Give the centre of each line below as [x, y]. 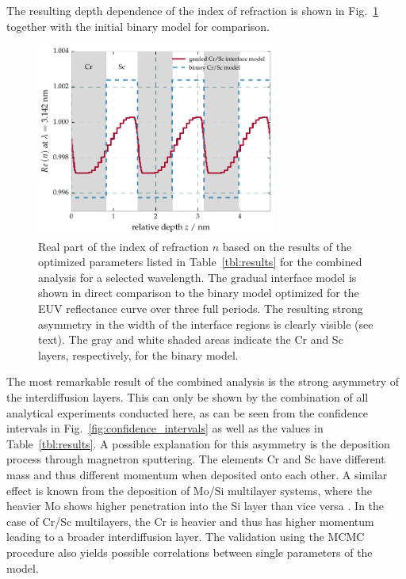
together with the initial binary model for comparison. [138, 26]
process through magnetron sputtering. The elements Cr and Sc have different [196, 459]
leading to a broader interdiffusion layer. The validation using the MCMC [186, 537]
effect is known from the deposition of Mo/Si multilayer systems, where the [189, 490]
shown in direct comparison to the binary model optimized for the [199, 293]
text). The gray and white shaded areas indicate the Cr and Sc [191, 339]
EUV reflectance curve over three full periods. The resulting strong [201, 309]
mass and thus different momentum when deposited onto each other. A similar [197, 474]
